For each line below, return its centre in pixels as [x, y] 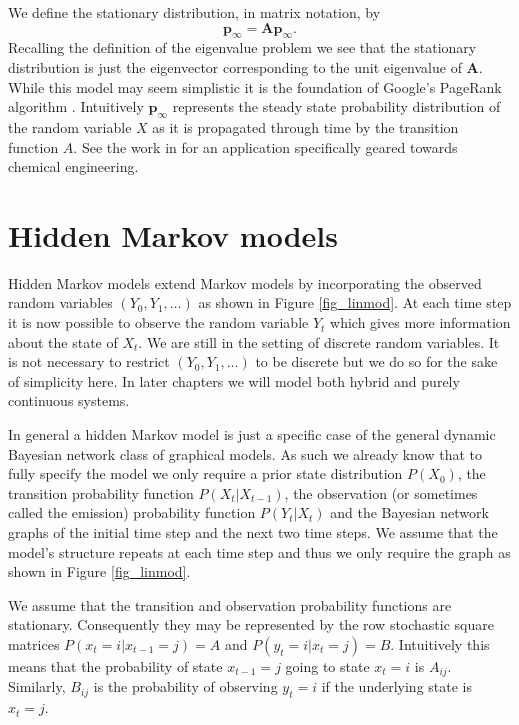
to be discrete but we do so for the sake [376, 361]
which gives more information [420, 322]
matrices [34, 643]
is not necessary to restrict [89, 361]
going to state [327, 665]
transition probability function [101, 492]
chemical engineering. [73, 166]
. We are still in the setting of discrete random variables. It [319, 341]
